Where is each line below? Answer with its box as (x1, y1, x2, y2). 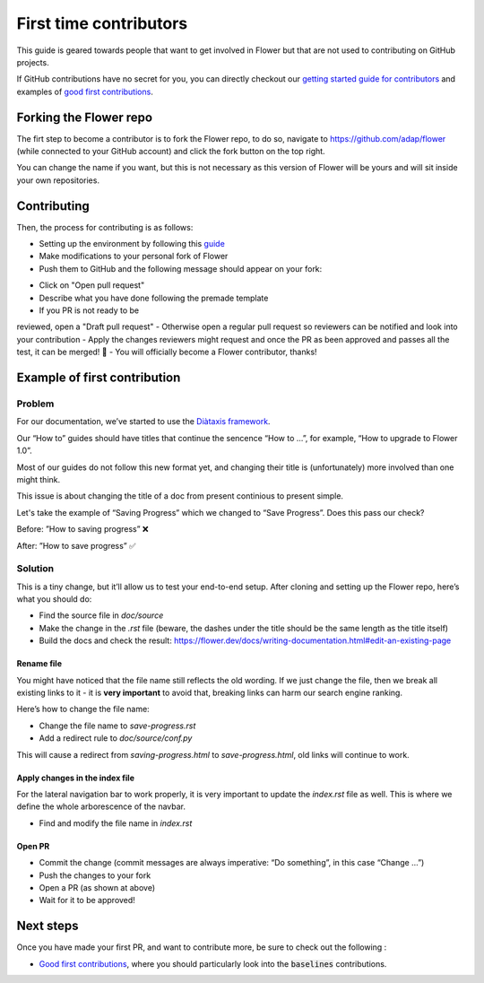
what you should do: (16, 594, 92, 605)
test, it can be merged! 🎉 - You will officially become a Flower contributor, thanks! (16, 346, 317, 358)
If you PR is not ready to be (39, 305, 140, 316)
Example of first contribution (16, 370, 181, 386)
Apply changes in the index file (16, 772, 134, 783)
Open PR (16, 840, 50, 851)
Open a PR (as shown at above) (39, 882, 156, 892)
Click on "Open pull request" (39, 280, 145, 291)
